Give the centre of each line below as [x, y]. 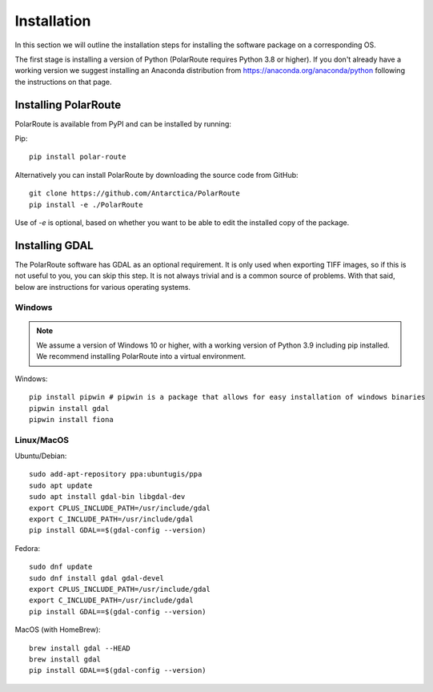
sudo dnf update [61, 567]
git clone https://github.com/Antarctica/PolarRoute [134, 193]
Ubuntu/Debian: [41, 456]
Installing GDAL [54, 245]
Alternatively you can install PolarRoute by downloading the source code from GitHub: [157, 175]
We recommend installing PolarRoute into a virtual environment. [141, 356]
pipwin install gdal [69, 408]
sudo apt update [61, 485]
